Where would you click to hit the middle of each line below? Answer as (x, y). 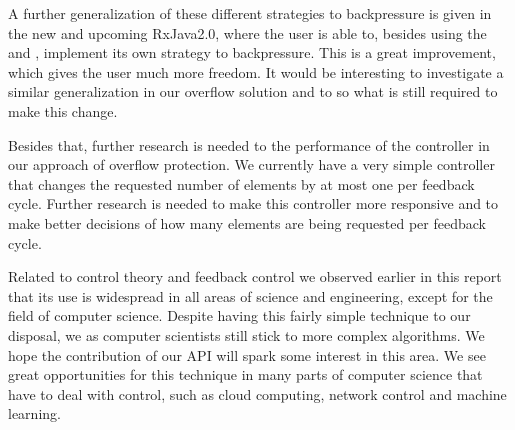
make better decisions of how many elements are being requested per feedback (247, 222)
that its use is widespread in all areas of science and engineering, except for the (250, 295)
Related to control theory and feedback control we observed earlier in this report (255, 276)
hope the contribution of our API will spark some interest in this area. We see (247, 354)
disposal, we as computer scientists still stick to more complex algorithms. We (246, 334)
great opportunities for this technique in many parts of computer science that (245, 374)
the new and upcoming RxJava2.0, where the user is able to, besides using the (247, 32)
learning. (34, 413)
